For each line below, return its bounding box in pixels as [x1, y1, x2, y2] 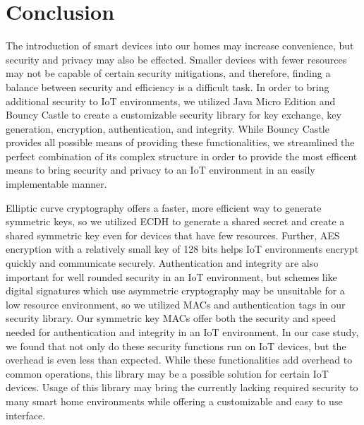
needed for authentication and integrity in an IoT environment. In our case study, [6, 325, 359, 339]
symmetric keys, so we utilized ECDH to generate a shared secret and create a [6, 214, 345, 229]
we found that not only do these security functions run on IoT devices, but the [6, 338, 346, 353]
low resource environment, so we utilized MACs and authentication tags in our [6, 297, 346, 311]
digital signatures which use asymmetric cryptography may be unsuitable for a [6, 283, 345, 298]
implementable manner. [6, 176, 107, 191]
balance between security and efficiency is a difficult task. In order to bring [6, 79, 329, 94]
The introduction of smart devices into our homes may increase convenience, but [6, 38, 354, 53]
